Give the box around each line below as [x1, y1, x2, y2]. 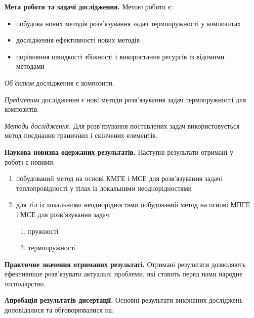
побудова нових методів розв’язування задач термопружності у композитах [16, 18, 241, 28]
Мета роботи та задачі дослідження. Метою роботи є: [4, 1, 173, 11]
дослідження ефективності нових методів [16, 35, 140, 45]
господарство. [4, 278, 46, 288]
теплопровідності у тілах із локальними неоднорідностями [16, 182, 192, 193]
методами [16, 61, 45, 71]
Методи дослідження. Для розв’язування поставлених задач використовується [4, 120, 240, 131]
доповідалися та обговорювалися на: [4, 305, 114, 315]
